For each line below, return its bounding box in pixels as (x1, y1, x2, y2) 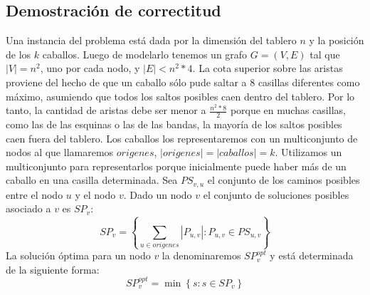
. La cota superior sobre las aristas (192, 61, 343, 76)
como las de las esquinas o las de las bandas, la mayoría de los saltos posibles (6, 117, 342, 131)
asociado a (6, 201, 51, 216)
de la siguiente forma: (6, 262, 100, 276)
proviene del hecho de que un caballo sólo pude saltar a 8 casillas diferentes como (6, 74, 360, 89)
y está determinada (270, 248, 354, 263)
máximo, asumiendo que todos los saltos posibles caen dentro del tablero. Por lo (6, 88, 355, 103)
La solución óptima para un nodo (6, 248, 151, 263)
